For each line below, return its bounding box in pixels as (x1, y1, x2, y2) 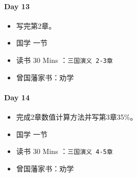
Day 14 (4, 92, 30, 102)
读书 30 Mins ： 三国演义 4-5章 (16, 146, 113, 157)
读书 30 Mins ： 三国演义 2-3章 (16, 54, 113, 65)
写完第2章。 (16, 20, 56, 31)
